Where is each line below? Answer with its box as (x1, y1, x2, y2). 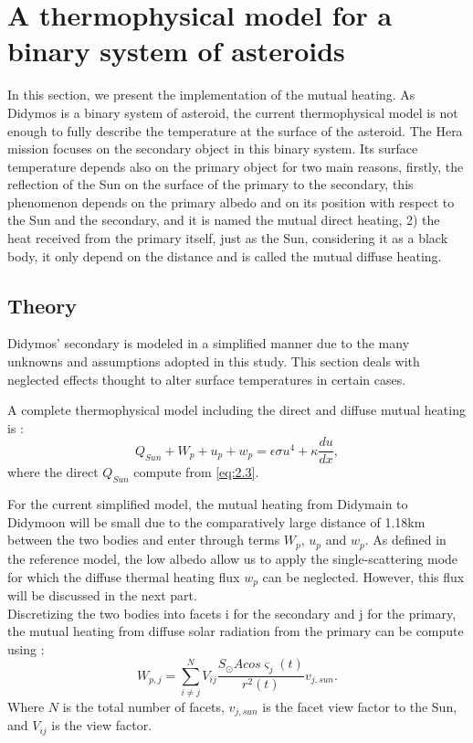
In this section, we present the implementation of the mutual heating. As (7, 85, 415, 104)
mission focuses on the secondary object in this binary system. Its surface (7, 139, 418, 158)
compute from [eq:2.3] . (133, 462, 259, 482)
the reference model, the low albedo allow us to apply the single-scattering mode (7, 548, 458, 568)
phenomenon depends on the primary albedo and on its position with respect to (7, 192, 455, 211)
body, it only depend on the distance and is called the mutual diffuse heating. (7, 246, 442, 265)
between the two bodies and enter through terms (7, 530, 280, 549)
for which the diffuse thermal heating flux (7, 567, 240, 586)
